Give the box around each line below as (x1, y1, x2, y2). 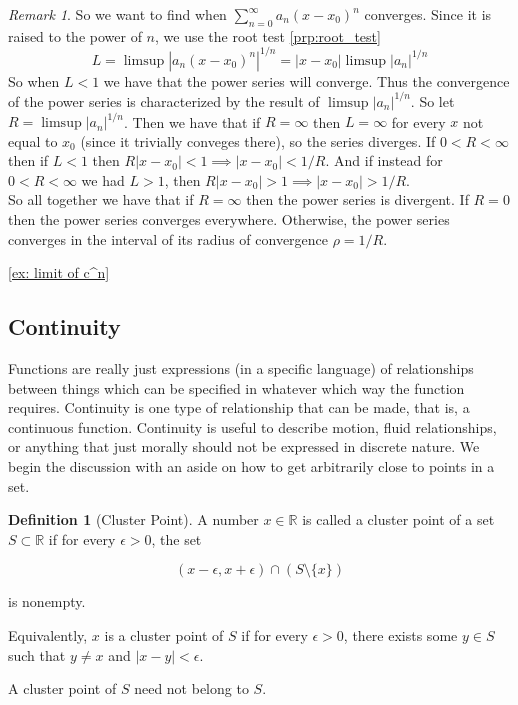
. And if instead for (325, 150, 443, 171)
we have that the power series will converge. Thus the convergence (103, 70, 510, 91)
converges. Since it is (364, 4, 492, 24)
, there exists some (343, 624, 458, 645)
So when (8, 70, 60, 91)
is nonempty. (8, 591, 86, 612)
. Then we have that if (123, 111, 261, 132)
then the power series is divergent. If (246, 189, 469, 210)
